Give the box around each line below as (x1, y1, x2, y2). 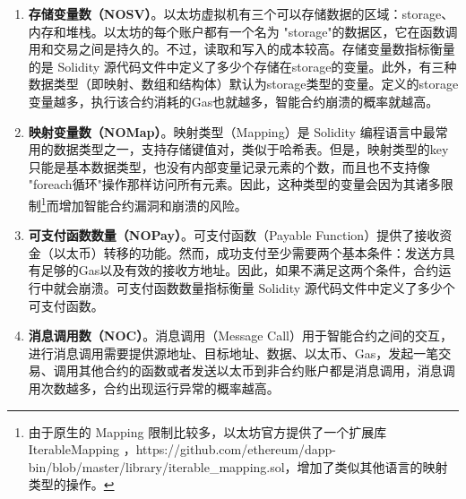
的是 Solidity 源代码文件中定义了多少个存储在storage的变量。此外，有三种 (28, 56, 457, 75)
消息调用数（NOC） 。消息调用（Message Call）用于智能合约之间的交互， (28, 326, 453, 345)
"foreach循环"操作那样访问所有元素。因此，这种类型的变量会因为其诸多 (28, 175, 441, 194)
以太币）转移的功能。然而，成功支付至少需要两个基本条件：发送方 (53, 243, 443, 262)
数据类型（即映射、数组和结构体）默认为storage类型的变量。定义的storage (28, 74, 459, 93)
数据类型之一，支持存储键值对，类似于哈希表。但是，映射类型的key (53, 140, 449, 159)
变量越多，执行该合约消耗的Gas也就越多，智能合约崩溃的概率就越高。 (28, 91, 439, 110)
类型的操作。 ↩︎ (28, 475, 115, 494)
